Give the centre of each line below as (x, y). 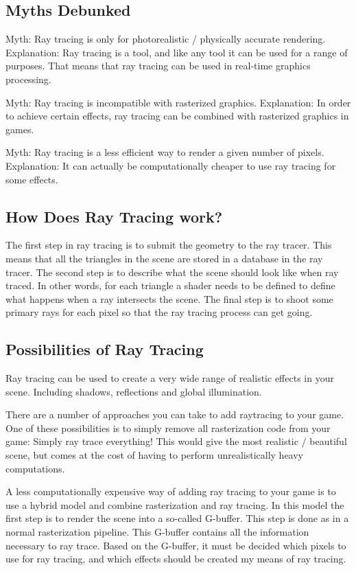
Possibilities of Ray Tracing (105, 349)
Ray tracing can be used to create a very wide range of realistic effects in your (170, 378)
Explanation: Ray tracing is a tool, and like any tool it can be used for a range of (177, 52)
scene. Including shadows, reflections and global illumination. (134, 391)
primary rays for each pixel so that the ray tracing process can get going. (159, 312)
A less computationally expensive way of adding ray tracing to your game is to (171, 491)
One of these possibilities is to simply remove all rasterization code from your (168, 427)
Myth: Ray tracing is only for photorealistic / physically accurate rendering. (166, 39)
